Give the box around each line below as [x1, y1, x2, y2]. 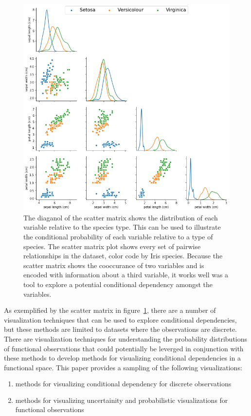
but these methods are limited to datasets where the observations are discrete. [4, 324, 237, 334]
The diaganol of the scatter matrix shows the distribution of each [23, 212, 218, 222]
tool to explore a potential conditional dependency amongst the [23, 279, 213, 289]
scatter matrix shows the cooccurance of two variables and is [23, 260, 204, 270]
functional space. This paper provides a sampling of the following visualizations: [4, 362, 242, 372]
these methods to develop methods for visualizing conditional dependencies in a [4, 353, 241, 363]
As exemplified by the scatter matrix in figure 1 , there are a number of [4, 305, 216, 315]
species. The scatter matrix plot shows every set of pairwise [23, 241, 201, 251]
